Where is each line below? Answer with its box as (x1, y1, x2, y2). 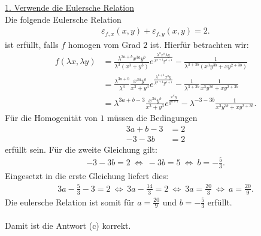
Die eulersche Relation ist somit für (5, 195, 135, 208)
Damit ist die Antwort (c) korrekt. (5, 219, 131, 232)
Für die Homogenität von (5, 111, 98, 124)
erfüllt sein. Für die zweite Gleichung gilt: (5, 143, 157, 155)
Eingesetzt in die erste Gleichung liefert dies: (5, 169, 169, 181)
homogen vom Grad (68, 38, 141, 50)
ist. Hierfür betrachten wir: (150, 38, 249, 50)
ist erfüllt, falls (5, 38, 59, 50)
